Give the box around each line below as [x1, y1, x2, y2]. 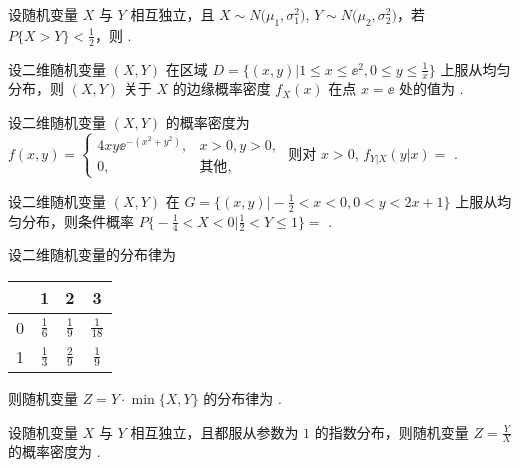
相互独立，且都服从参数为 [130, 421, 299, 442]
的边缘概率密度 [172, 78, 271, 99]
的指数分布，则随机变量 [314, 421, 469, 442]
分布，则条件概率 [21, 210, 134, 231]
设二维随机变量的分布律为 [8, 244, 176, 265]
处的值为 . [398, 78, 464, 99]
